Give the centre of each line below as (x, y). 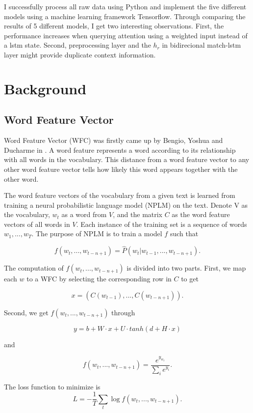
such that (184, 234)
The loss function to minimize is (52, 386)
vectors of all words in (37, 224)
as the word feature (201, 214)
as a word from (84, 214)
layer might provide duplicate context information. (80, 54)
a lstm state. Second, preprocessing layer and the (77, 45)
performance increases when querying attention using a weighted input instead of (126, 35)
